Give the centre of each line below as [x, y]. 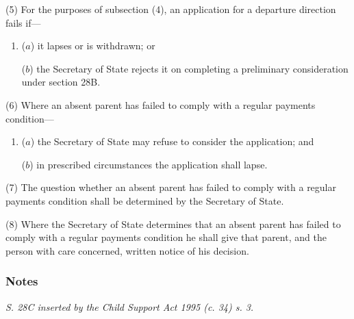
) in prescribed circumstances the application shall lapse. [149, 164]
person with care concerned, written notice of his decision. [127, 250]
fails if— [23, 22]
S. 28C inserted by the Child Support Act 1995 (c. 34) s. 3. [130, 306]
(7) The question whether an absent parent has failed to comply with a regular [171, 187]
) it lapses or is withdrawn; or [93, 46]
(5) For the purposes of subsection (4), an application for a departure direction [171, 9]
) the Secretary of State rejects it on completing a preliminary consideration [189, 68]
